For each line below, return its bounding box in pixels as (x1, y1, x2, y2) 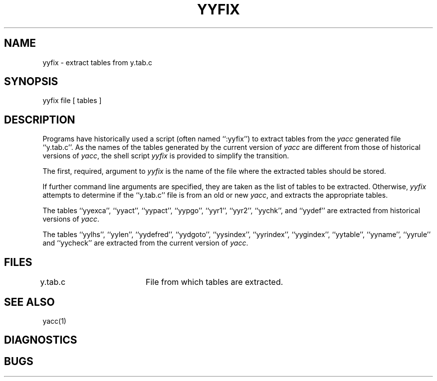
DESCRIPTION (4, 113, 75, 126)
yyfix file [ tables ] (42, 96, 102, 105)
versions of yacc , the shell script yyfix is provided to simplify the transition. (42, 151, 289, 160)
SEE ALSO (4, 295, 55, 308)
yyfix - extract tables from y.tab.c (42, 58, 153, 67)
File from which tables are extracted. (145, 277, 283, 287)
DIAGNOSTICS (4, 334, 77, 347)
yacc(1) (42, 316, 66, 325)
